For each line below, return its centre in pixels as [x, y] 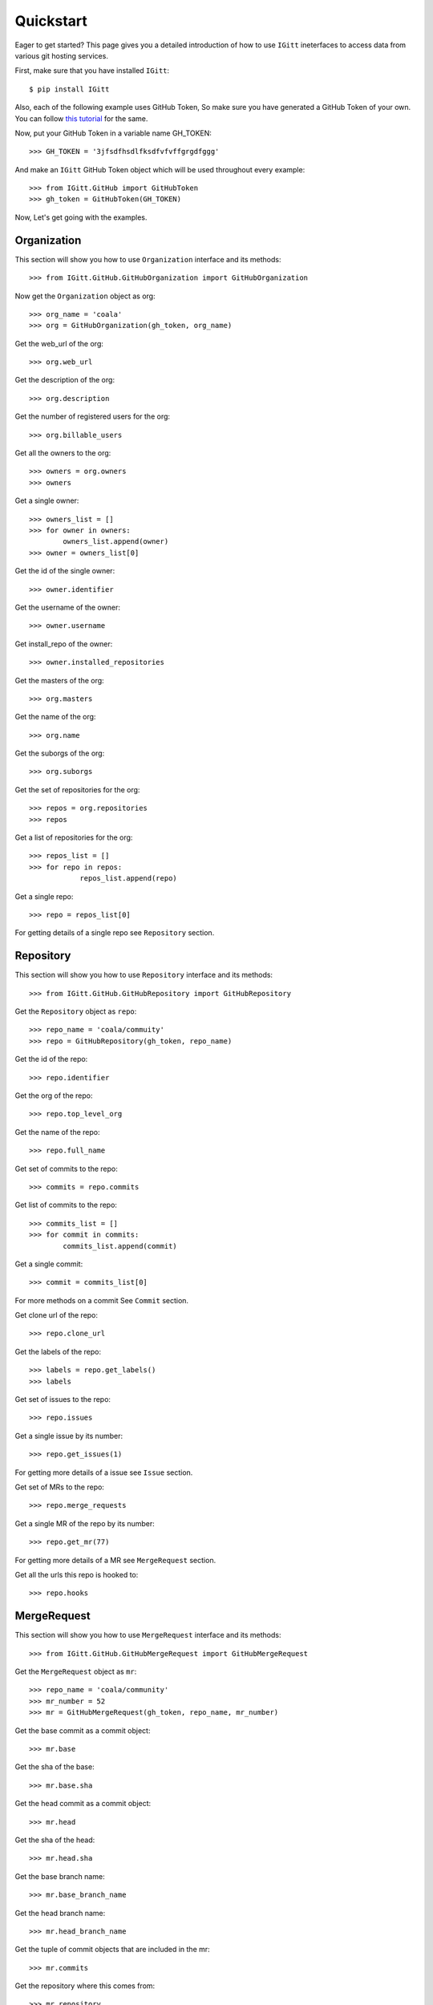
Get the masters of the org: [59, 680]
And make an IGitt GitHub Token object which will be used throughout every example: [160, 169]
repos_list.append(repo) [129, 879]
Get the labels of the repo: [58, 1351]
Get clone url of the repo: [57, 1315]
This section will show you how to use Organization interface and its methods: [148, 259]
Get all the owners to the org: [63, 453]
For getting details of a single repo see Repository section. [115, 933]
